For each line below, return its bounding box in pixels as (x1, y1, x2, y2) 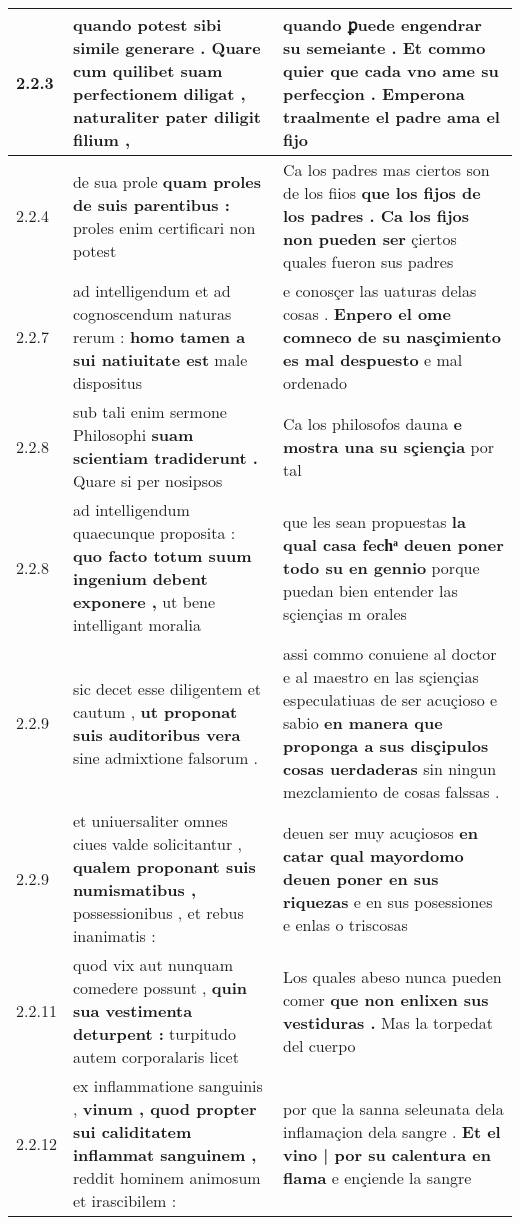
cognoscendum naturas (72, 302, 232, 325)
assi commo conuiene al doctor (282, 642, 497, 665)
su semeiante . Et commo (282, 36, 486, 59)
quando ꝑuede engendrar (282, 13, 482, 36)
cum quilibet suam (72, 59, 223, 82)
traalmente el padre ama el (282, 105, 500, 128)
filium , (72, 128, 131, 151)
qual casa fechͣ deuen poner (282, 532, 504, 556)
